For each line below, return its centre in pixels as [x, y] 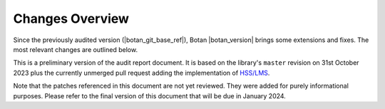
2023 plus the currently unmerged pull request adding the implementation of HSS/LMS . [142, 73]
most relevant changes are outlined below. [76, 49]
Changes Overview [71, 19]
